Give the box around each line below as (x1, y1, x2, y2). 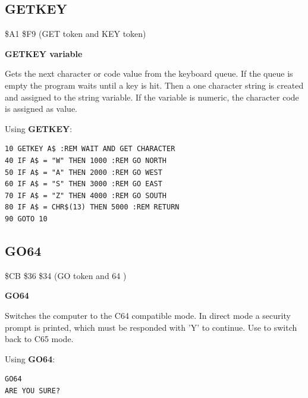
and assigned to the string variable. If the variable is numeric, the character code (5, 90, 299, 103)
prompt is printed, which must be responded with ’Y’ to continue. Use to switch (5, 321, 297, 333)
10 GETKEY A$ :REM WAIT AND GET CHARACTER (5, 145, 175, 153)
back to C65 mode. (5, 333, 74, 345)
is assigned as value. (5, 102, 78, 115)
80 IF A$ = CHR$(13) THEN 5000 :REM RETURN (5, 203, 180, 212)
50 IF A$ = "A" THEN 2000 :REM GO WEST (5, 168, 162, 177)
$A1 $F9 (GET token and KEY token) (5, 27, 146, 40)
